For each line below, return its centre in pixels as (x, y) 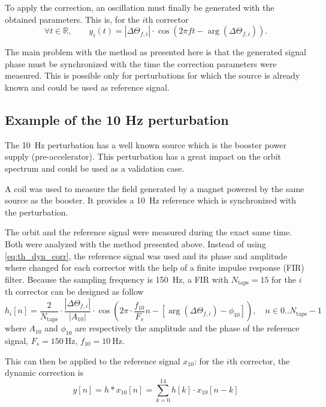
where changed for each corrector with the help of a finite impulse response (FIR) (155, 267)
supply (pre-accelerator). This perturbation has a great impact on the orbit (143, 156)
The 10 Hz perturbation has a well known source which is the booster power (146, 144)
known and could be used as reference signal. (87, 87)
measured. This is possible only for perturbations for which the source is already (153, 75)
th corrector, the (259, 360)
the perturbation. (37, 212)
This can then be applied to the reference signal (93, 360)
